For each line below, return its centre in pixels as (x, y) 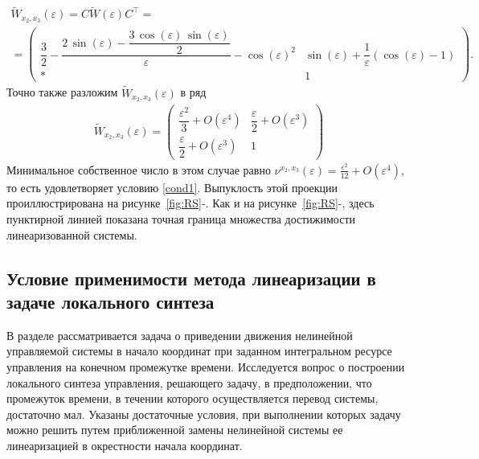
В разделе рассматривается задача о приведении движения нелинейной (180, 335)
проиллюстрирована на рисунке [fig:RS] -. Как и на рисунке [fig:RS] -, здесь (190, 203)
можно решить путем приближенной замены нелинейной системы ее (175, 430)
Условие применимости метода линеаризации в (191, 278)
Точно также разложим (62, 92)
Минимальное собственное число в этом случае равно (139, 169)
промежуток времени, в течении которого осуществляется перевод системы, (192, 398)
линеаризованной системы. (72, 234)
